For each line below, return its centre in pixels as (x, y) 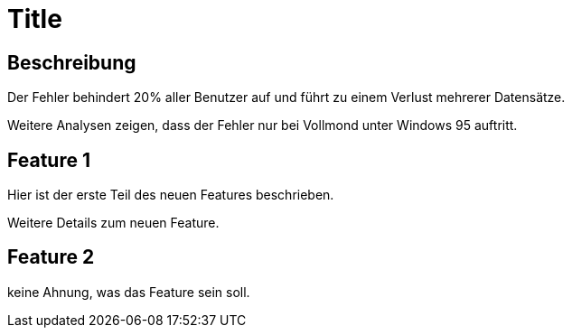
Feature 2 (51, 257)
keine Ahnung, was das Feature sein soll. (129, 292)
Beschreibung (72, 62)
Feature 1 (49, 160)
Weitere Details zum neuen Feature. (113, 223)
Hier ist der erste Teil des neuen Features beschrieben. (171, 195)
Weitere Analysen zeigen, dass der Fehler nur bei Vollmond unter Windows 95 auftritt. (263, 126)
